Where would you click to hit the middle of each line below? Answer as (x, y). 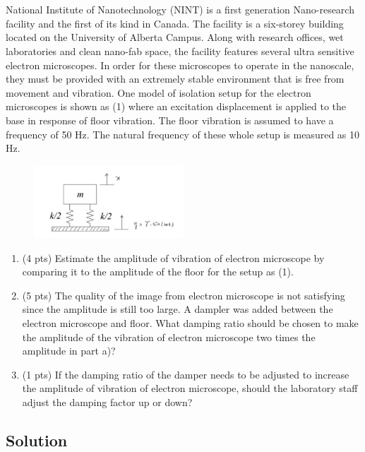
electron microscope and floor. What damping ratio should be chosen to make (190, 323)
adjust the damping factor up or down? (107, 402)
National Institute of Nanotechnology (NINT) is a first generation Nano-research (180, 10)
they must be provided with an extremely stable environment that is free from (175, 79)
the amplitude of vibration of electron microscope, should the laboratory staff (190, 388)
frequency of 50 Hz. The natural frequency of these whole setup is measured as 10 (183, 134)
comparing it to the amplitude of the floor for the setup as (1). (158, 272)
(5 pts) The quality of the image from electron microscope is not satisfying (184, 295)
